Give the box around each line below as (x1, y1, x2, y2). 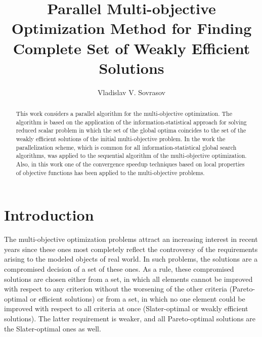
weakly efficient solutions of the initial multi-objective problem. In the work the (16, 135, 226, 143)
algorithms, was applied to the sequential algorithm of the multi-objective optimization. (16, 151, 247, 160)
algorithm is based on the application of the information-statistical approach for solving (16, 117, 247, 126)
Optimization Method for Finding (11, 18, 252, 38)
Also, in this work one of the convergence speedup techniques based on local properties (16, 160, 245, 168)
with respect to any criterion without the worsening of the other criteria (4, 283, 228, 294)
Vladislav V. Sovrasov (98, 87, 165, 97)
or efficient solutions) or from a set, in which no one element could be (30, 293, 245, 304)
